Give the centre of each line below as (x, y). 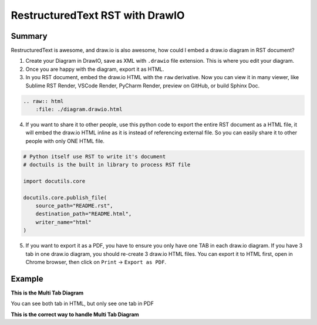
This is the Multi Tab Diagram (47, 293)
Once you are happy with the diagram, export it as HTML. (95, 69)
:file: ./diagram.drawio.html (79, 109)
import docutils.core (54, 181)
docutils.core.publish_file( (65, 197)
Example (27, 279)
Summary (29, 36)
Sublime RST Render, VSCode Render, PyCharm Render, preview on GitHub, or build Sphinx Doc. (143, 86)
